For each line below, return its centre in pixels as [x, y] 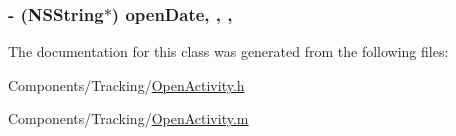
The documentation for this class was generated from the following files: [228, 51]
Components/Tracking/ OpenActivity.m [128, 118]
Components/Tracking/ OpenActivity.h [126, 84]
